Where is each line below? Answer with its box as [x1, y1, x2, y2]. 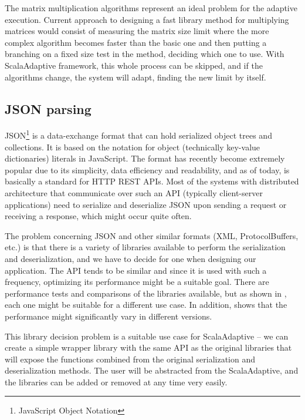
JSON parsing [5, 99, 91, 117]
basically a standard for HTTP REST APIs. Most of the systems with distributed [5, 175, 299, 187]
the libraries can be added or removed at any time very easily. [5, 375, 228, 388]
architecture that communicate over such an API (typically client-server [5, 186, 263, 199]
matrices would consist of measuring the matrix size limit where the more [5, 25, 269, 37]
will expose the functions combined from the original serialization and [5, 352, 255, 365]
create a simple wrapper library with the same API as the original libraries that [5, 341, 292, 354]
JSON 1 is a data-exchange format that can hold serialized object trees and [5, 127, 272, 142]
